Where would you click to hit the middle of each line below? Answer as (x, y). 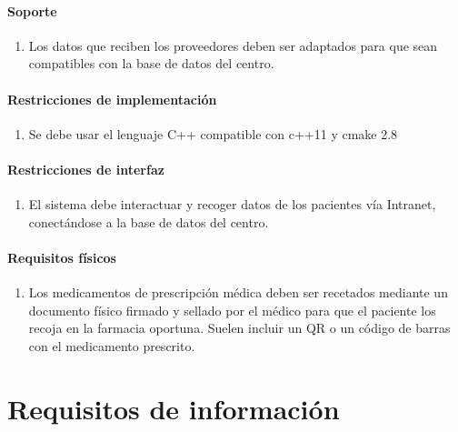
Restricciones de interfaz (86, 169)
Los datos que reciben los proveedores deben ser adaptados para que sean (233, 45)
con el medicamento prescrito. (112, 345)
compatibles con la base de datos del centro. (151, 63)
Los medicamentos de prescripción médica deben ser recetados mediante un (238, 292)
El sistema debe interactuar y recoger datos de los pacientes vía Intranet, (232, 204)
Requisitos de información (174, 408)
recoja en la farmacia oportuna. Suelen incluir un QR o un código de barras (239, 328)
